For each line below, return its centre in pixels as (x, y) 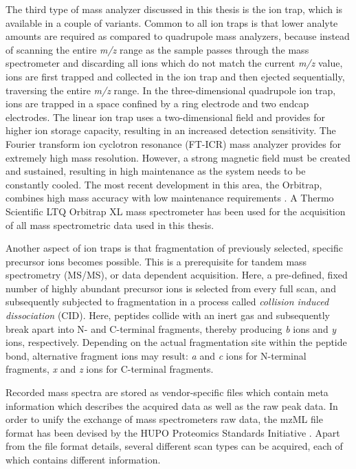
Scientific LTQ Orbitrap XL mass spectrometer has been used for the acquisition (176, 211)
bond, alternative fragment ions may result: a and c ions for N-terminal (156, 355)
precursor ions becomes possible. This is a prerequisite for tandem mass (156, 261)
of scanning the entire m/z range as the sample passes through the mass (157, 49)
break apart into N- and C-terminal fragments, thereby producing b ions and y (171, 328)
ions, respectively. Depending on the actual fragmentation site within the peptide (176, 342)
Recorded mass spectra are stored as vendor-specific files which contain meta (167, 392)
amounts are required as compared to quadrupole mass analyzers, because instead (178, 36)
